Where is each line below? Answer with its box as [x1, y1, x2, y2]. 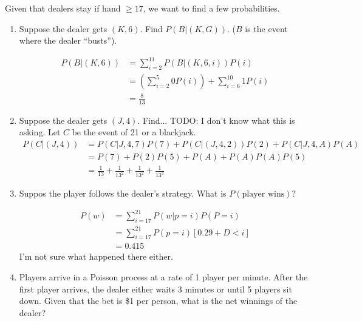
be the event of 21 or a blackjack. [72, 126, 196, 138]
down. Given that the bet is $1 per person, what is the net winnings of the [19, 294, 298, 307]
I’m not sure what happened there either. [19, 250, 173, 263]
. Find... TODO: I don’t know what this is [137, 113, 295, 126]
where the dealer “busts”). [19, 34, 117, 47]
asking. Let [19, 126, 61, 138]
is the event [245, 22, 288, 35]
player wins [242, 190, 285, 199]
